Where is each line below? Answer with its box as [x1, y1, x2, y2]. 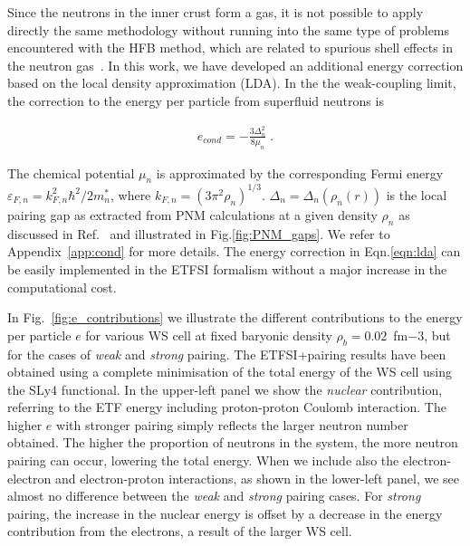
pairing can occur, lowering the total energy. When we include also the [7, 451, 399, 470]
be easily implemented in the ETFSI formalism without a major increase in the [7, 259, 447, 278]
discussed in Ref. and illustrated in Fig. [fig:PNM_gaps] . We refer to [7, 224, 390, 243]
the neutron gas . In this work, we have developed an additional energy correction [7, 55, 464, 74]
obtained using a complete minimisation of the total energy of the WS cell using [7, 362, 453, 381]
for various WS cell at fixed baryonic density [85, 325, 332, 344]
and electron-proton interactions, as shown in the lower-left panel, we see [54, 468, 460, 487]
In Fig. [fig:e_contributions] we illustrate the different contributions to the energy [7, 308, 463, 327]
